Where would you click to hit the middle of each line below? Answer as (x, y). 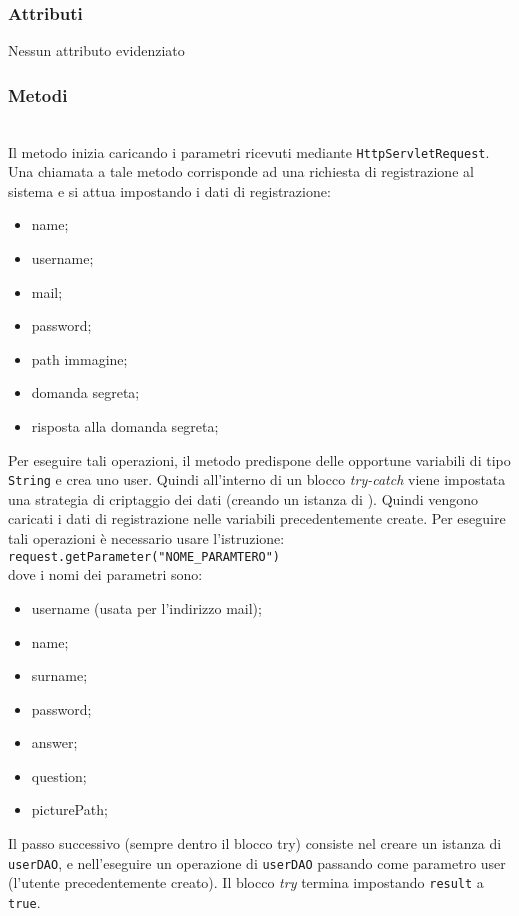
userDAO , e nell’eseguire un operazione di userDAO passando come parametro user (257, 862)
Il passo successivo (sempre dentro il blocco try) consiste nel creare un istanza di (255, 843)
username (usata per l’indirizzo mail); (146, 607)
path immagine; (79, 358)
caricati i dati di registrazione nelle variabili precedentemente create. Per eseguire (257, 518)
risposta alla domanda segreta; (125, 426)
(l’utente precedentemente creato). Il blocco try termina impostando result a (246, 882)
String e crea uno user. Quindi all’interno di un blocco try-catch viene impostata (257, 479)
